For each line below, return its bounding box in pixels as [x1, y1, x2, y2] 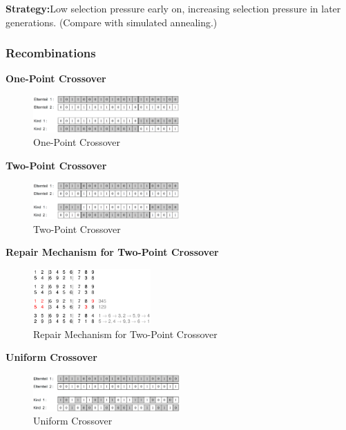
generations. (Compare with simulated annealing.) [6, 15, 218, 29]
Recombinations [6, 44, 96, 62]
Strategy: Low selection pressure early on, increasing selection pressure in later [6, 1, 341, 15]
